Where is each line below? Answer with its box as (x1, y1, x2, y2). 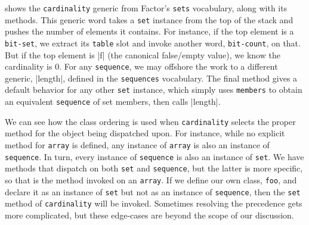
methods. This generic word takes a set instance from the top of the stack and (5, 13, 293, 26)
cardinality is (5, 60, 52, 73)
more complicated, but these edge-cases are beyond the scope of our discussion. (5, 208, 294, 221)
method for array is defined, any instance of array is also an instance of (5, 139, 270, 151)
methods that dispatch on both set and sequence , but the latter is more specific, (5, 162, 303, 174)
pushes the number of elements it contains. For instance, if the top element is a (5, 25, 294, 37)
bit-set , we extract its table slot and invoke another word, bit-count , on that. (5, 36, 301, 49)
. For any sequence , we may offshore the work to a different (59, 60, 278, 73)
